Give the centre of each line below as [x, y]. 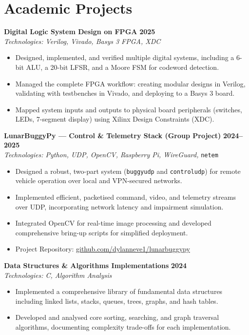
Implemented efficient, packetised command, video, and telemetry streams [125, 197]
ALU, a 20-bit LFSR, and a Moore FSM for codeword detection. [123, 67]
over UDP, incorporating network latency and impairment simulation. [119, 206]
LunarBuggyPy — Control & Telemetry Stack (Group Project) [113, 135]
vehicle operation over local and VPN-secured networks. [99, 180]
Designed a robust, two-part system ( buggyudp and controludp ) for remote [128, 171]
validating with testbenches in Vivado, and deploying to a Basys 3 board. [125, 93]
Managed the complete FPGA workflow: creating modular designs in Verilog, [130, 83]
